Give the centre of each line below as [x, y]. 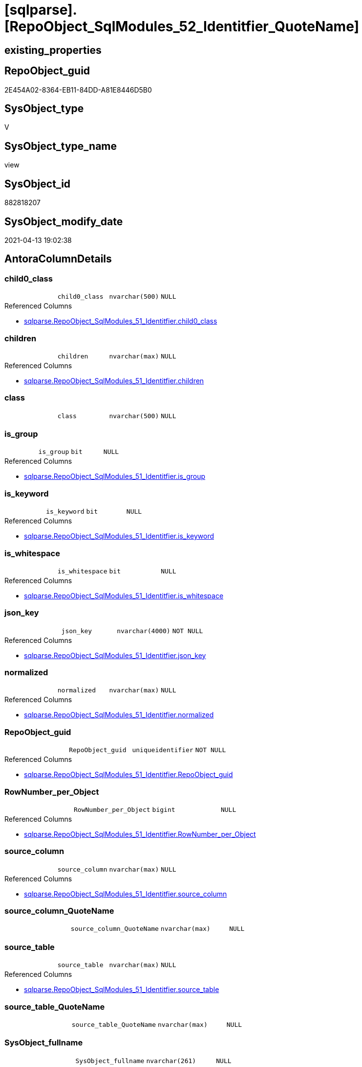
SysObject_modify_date [64, 221]
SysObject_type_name [61, 146]
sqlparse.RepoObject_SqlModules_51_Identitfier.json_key [115, 655]
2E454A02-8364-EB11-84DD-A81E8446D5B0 [78, 90]
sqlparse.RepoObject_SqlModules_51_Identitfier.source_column [126, 894]
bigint [164, 809]
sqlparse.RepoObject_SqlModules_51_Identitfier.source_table [122, 990]
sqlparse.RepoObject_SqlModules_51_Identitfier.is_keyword [119, 536]
